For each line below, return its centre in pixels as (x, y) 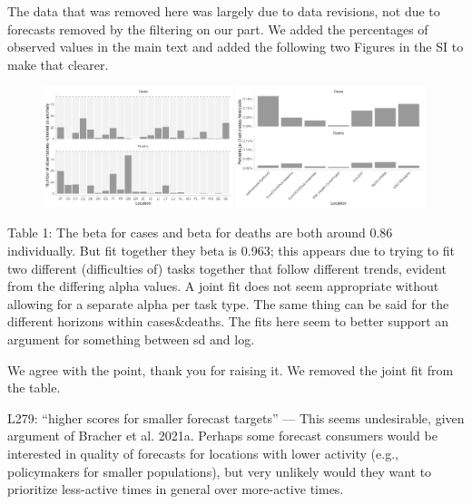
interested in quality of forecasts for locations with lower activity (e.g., (203, 453)
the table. (34, 388)
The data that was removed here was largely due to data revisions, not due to (224, 11)
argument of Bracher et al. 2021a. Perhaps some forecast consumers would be (222, 436)
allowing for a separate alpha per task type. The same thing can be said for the (228, 303)
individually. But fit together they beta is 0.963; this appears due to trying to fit (231, 251)
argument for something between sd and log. (131, 339)
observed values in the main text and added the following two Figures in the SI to (236, 47)
